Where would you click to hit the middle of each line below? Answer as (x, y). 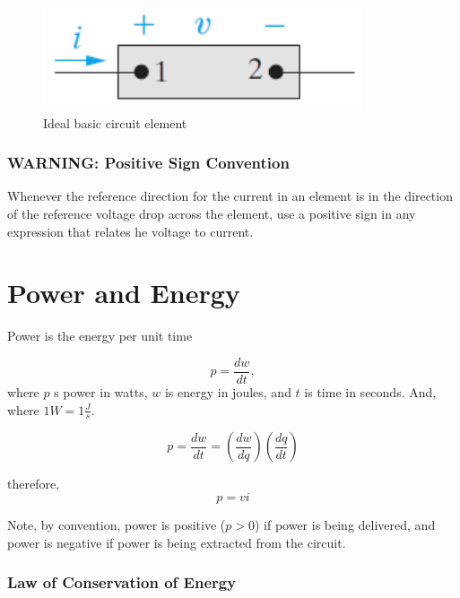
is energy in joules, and (228, 391)
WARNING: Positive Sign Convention (148, 163)
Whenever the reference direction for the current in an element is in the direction (230, 196)
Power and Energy (124, 293)
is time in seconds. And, (370, 391)
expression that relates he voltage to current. (130, 231)
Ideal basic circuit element (115, 122)
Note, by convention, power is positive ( (117, 524)
